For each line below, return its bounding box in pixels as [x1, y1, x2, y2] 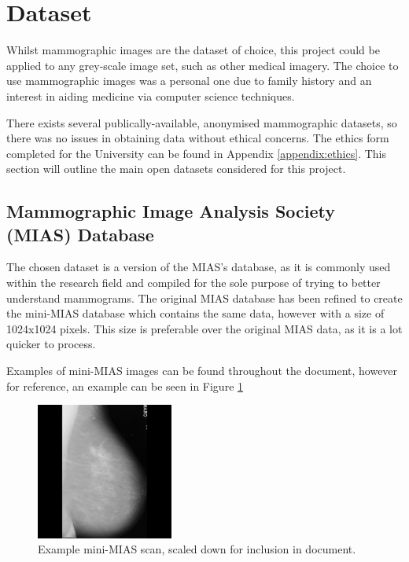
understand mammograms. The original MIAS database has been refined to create [6, 289, 403, 306]
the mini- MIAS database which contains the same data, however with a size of [6, 305, 385, 321]
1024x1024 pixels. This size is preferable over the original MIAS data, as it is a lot [6, 320, 403, 336]
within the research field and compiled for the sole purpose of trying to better [6, 274, 381, 291]
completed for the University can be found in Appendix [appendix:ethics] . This [6, 145, 386, 161]
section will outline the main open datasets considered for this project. [6, 160, 346, 177]
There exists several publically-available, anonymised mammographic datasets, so [6, 114, 397, 130]
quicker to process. [6, 336, 96, 352]
